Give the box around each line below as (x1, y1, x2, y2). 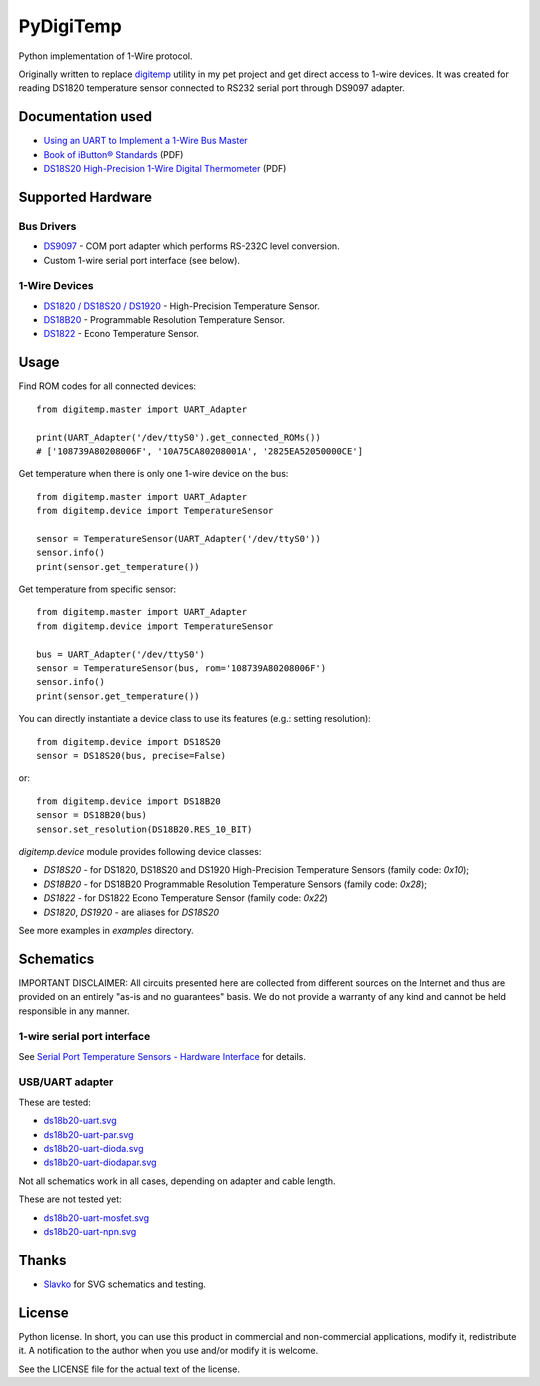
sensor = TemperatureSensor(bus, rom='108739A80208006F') (36, 663, 327, 674)
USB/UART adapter (18, 1075, 114, 1089)
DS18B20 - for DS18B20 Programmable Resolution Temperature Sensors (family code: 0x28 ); (43, 878, 428, 890)
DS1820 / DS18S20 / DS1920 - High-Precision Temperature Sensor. (43, 300, 320, 312)
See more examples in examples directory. (18, 924, 194, 936)
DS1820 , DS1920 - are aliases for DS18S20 (43, 906, 220, 918)
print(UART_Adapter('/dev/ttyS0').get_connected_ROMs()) (36, 431, 322, 443)
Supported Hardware (18, 188, 153, 205)
